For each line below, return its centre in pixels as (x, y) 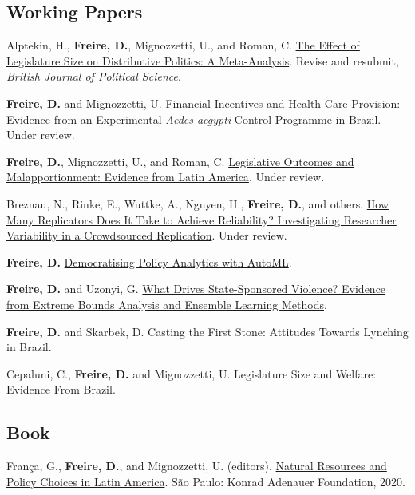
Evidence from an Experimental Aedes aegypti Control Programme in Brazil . (194, 119)
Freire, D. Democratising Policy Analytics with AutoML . (149, 261)
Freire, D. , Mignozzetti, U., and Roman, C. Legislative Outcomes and (180, 161)
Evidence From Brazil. (61, 389)
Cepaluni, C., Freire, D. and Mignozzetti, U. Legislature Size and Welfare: (192, 373)
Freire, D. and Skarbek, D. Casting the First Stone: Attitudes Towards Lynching (207, 331)
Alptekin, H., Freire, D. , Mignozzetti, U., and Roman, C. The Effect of (183, 45)
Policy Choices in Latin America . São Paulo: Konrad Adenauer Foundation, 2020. (206, 481)
